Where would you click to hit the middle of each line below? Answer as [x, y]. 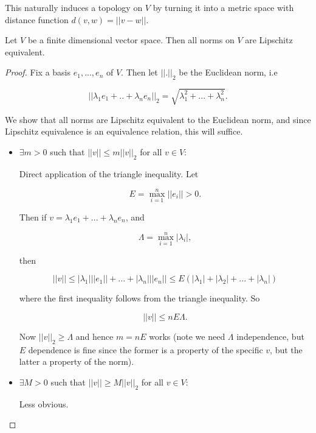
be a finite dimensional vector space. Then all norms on [131, 40]
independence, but [270, 336]
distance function [37, 19]
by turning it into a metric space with [223, 7]
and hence [94, 336]
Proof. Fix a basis [38, 72]
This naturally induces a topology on [74, 7]
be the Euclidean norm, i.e [228, 72]
